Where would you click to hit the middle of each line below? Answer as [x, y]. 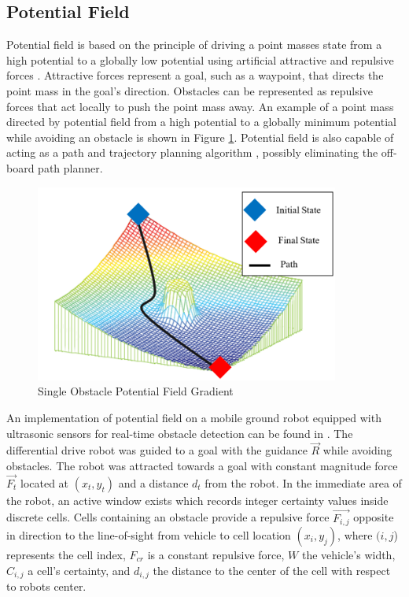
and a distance [153, 482]
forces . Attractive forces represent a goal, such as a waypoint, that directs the [195, 75]
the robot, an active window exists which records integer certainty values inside [197, 500]
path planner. [70, 167]
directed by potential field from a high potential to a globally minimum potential [201, 122]
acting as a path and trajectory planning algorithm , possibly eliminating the [192, 152]
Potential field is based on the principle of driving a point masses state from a [194, 44]
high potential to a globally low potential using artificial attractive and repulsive [200, 59]
